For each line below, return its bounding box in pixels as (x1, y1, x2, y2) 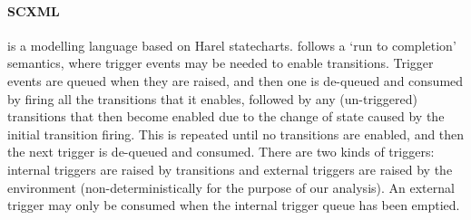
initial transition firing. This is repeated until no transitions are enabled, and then (7, 124, 465, 143)
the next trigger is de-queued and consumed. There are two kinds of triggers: (7, 142, 435, 161)
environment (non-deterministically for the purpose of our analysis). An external (7, 177, 455, 196)
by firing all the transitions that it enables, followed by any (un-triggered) (7, 89, 417, 108)
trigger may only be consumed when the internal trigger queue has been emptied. (7, 196, 460, 215)
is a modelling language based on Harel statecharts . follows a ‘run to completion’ (7, 35, 456, 54)
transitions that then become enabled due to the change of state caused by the (7, 107, 445, 126)
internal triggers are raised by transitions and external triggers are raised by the (7, 159, 453, 178)
